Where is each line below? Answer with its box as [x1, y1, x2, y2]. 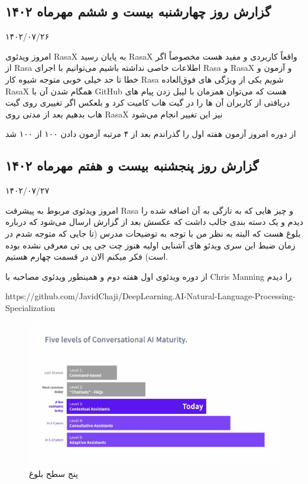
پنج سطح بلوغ [29, 467, 78, 479]
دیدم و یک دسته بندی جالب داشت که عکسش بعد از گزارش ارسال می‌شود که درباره [5, 215, 303, 228]
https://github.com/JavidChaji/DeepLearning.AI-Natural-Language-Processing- [5, 290, 296, 302]
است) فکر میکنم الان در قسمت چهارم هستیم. [5, 250, 168, 263]
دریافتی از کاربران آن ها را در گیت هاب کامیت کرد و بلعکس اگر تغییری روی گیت [5, 96, 290, 109]
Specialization [5, 301, 56, 313]
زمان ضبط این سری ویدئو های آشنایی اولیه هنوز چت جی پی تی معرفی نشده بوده [5, 238, 296, 251]
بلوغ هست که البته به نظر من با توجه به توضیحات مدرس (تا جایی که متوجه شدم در [5, 227, 301, 239]
